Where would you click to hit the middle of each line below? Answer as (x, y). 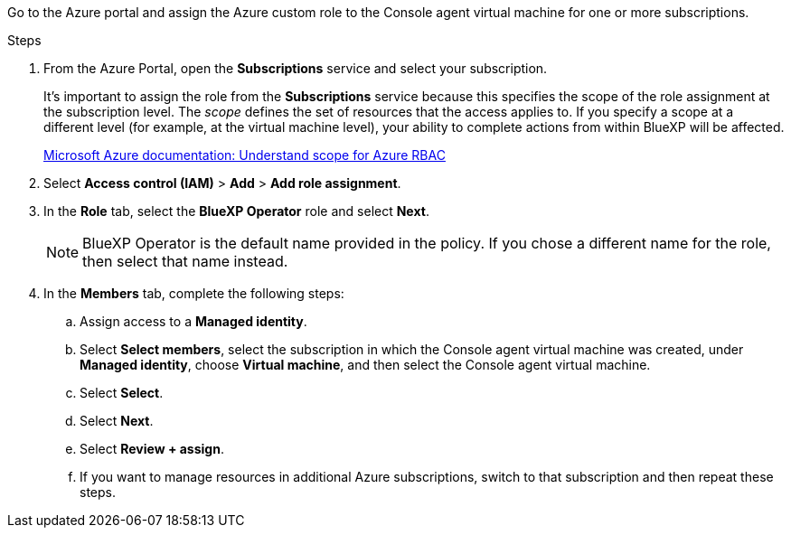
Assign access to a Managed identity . (193, 321)
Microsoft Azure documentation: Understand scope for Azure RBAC (245, 155)
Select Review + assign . (152, 449)
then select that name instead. (185, 261)
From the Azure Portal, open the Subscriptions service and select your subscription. (296, 68)
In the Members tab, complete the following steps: (194, 293)
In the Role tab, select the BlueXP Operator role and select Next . (236, 211)
